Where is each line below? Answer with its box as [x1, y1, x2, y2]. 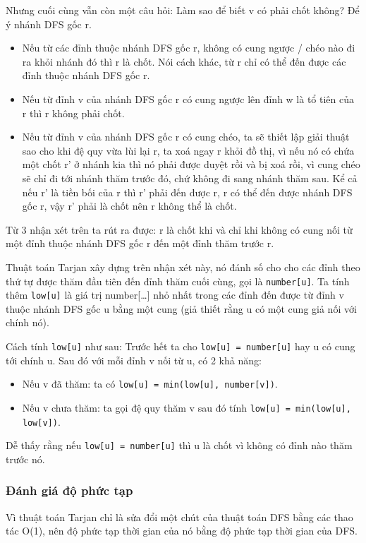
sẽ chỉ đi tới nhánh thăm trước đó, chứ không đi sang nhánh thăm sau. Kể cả [22, 170, 358, 185]
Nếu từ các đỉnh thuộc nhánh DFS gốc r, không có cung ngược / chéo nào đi [22, 40, 355, 55]
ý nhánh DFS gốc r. [6, 16, 92, 31]
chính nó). [6, 315, 49, 330]
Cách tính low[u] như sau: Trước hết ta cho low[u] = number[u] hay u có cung [6, 339, 355, 353]
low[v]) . [22, 414, 61, 429]
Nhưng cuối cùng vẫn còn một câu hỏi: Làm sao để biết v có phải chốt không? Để [6, 3, 360, 17]
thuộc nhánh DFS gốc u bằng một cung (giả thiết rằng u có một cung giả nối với [6, 301, 357, 316]
